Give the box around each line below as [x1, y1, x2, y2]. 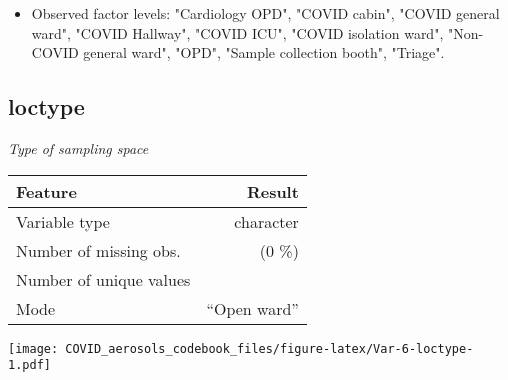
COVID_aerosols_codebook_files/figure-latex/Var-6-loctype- [65, 341, 474, 356]
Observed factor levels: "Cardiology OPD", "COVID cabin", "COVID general [31, 3, 500, 23]
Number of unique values [16, 267, 191, 291]
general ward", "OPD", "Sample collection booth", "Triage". [83, 42, 445, 63]
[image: [8, 341, 59, 356]
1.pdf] [8, 358, 51, 373]
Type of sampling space [8, 137, 149, 158]
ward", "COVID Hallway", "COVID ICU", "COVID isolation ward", [31, 22, 444, 43]
